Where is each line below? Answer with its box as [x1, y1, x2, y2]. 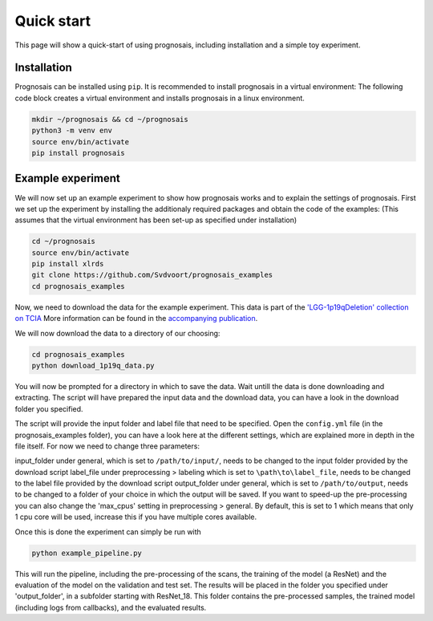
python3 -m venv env [31, 126, 112, 136]
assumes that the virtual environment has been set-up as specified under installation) [14, 215, 297, 225]
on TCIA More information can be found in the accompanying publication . [14, 314, 258, 323]
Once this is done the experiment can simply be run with [14, 526, 202, 537]
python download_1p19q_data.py [31, 361, 156, 370]
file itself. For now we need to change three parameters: [14, 441, 200, 451]
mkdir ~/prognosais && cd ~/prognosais [31, 115, 188, 124]
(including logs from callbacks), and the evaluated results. [14, 603, 207, 612]
